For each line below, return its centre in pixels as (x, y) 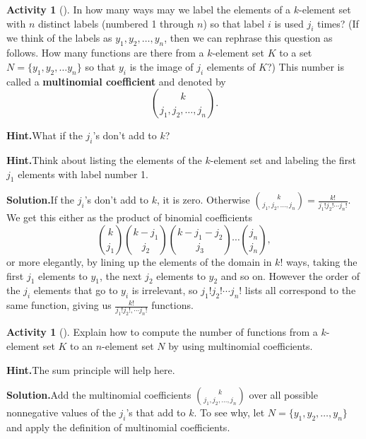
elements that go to (76, 290)
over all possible (283, 395)
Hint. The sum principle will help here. (91, 369)
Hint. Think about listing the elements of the (104, 159)
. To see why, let (229, 412)
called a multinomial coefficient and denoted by (116, 81)
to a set (296, 53)
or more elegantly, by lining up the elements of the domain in (139, 261)
